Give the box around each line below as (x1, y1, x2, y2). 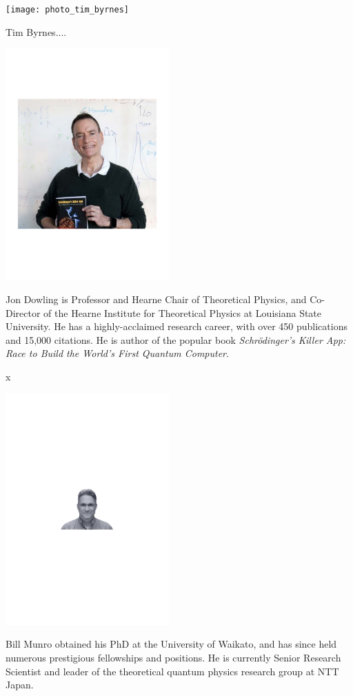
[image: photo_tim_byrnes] (6, 5, 129, 14)
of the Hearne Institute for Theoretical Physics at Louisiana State (43, 305, 322, 320)
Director (6, 305, 41, 320)
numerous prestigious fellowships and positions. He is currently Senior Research (6, 650, 341, 664)
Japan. (6, 677, 34, 692)
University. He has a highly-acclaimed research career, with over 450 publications (6, 319, 347, 333)
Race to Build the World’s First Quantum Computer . (6, 346, 229, 360)
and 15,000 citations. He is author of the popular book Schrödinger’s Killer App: (6, 332, 346, 347)
